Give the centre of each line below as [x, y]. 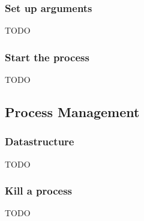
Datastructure [40, 141]
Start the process [47, 57]
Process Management [72, 112]
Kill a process [39, 191]
